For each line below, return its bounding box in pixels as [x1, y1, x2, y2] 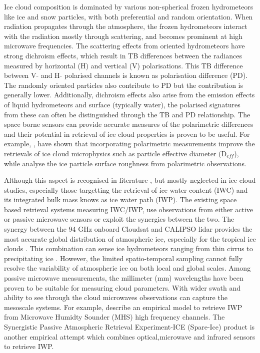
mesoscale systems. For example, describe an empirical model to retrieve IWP [4, 302, 242, 312]
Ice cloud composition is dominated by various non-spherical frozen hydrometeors [4, 1, 253, 11]
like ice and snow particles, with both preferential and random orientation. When [4, 11, 253, 21]
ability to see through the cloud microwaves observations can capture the [4, 292, 227, 303]
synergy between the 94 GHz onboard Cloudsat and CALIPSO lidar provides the [4, 224, 252, 234]
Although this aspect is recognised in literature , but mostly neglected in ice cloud [4, 175, 256, 185]
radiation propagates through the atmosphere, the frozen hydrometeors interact [4, 21, 247, 31]
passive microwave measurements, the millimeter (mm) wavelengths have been [4, 273, 243, 283]
